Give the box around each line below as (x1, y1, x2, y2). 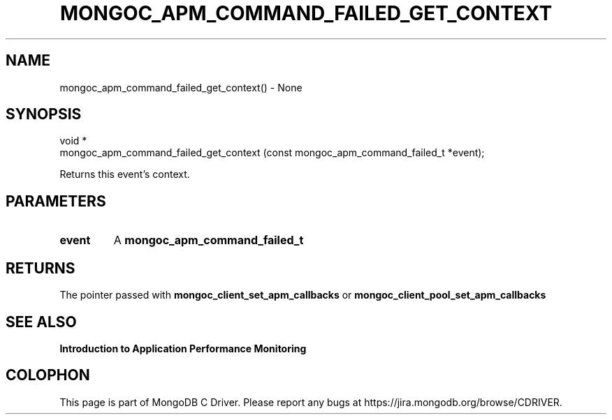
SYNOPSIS (6, 105, 82, 123)
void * (59, 135, 87, 147)
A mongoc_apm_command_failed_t (113, 233, 304, 248)
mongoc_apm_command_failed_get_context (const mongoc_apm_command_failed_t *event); (59, 147, 485, 159)
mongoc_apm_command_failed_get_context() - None (59, 81, 303, 93)
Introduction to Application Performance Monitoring (59, 342, 307, 354)
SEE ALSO (6, 313, 77, 331)
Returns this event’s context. (59, 168, 190, 181)
